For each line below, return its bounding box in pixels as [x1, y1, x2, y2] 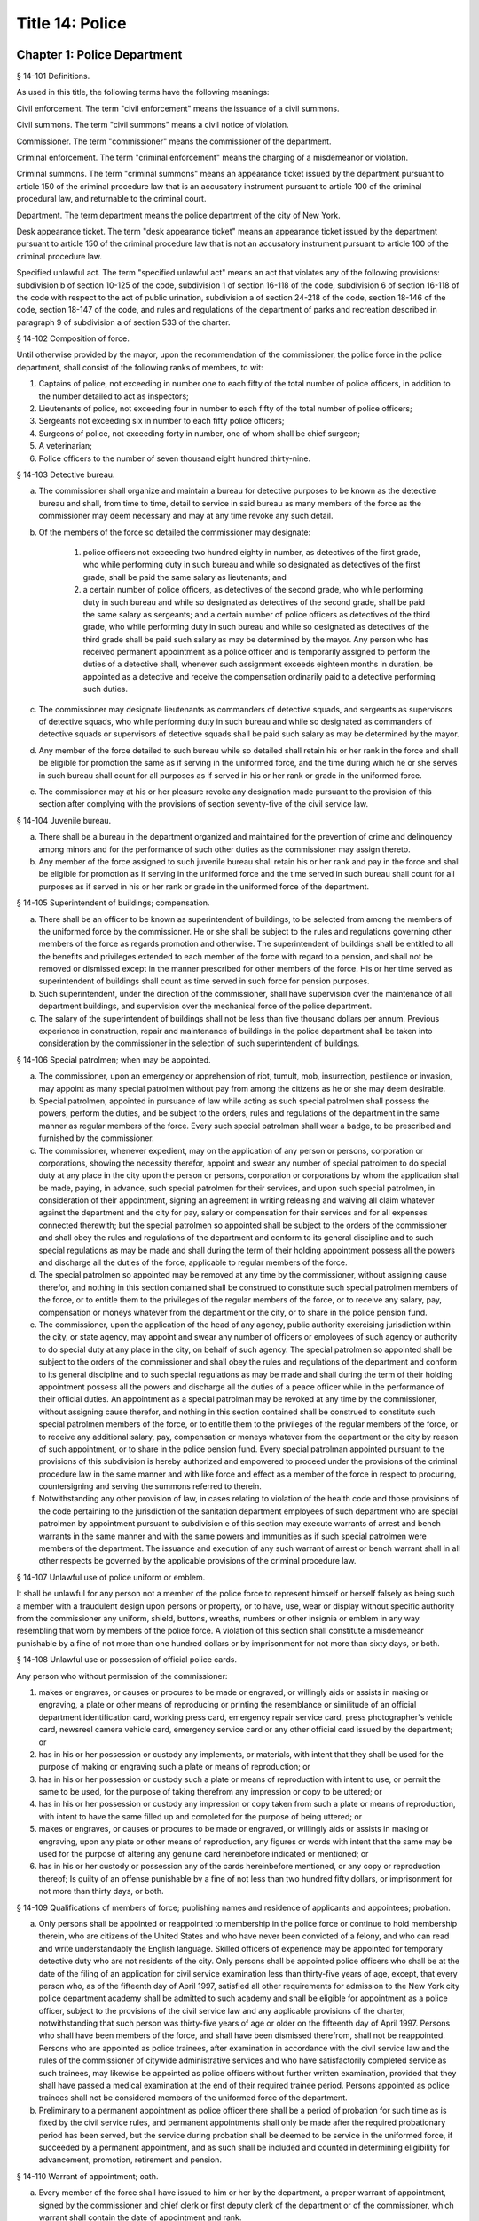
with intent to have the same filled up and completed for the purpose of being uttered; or [38, 1811, 363, 1821]
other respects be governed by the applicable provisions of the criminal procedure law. [38, 1556, 357, 1566]
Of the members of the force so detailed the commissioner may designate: [38, 527, 311, 537]
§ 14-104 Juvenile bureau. [16, 815, 112, 825]
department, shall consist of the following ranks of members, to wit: [16, 362, 263, 372]
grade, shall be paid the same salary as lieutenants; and [82, 571, 287, 582]
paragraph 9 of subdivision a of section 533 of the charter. [16, 316, 231, 328]
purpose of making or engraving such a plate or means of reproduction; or [38, 1762, 310, 1772]
